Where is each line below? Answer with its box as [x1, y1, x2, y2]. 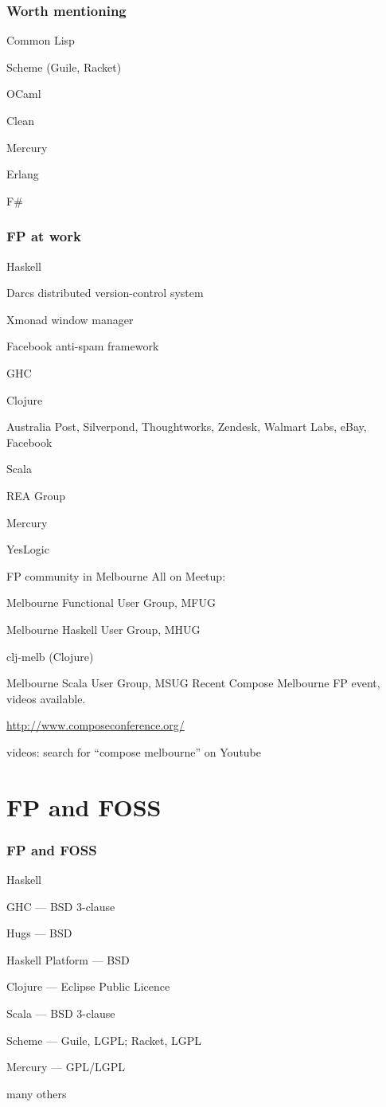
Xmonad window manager [6, 311, 134, 327]
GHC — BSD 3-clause [6, 898, 115, 914]
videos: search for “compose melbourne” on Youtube [6, 743, 262, 760]
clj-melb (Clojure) [6, 647, 94, 664]
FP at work [6, 226, 81, 246]
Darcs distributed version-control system [6, 284, 204, 301]
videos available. [6, 690, 86, 706]
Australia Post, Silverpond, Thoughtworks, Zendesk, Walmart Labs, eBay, [6, 418, 367, 435]
